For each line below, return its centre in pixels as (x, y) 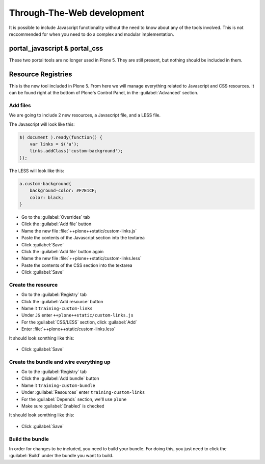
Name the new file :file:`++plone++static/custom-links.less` (81, 259)
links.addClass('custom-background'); (76, 151)
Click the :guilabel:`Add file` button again (63, 251)
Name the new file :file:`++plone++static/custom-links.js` (79, 231)
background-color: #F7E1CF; (64, 191)
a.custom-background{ (45, 184)
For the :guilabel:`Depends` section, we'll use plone (74, 399)
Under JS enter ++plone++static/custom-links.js (77, 315)
